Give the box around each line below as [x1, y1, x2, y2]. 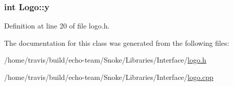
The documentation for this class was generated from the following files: [4, 37, 229, 48]
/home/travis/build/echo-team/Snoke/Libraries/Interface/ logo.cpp [4, 72, 214, 82]
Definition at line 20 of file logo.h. [4, 20, 110, 31]
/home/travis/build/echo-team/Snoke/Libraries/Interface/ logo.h [4, 54, 206, 65]
